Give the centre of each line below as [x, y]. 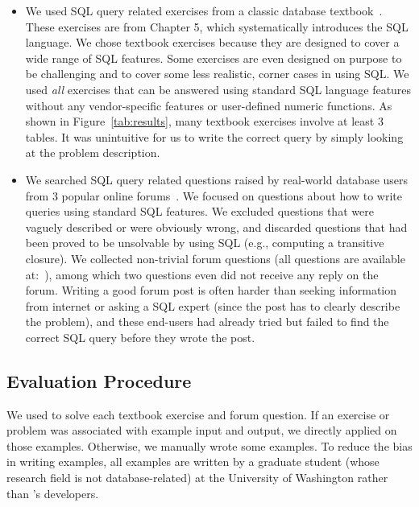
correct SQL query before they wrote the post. [140, 337]
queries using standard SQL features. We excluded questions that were [199, 211]
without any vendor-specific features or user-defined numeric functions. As [209, 105]
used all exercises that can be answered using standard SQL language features [218, 89]
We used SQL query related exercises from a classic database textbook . [204, 10]
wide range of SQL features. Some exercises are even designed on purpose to [214, 58]
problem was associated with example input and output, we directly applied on [202, 430]
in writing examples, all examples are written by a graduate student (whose [193, 462]
